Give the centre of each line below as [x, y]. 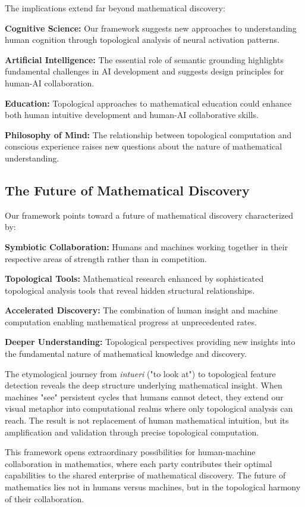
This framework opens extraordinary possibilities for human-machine [130, 452]
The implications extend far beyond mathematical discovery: [115, 8]
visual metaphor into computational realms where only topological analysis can [149, 408]
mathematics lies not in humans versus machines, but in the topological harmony [153, 487]
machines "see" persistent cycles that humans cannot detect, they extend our [144, 396]
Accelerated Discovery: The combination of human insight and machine [141, 310]
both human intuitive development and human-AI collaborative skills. [132, 115]
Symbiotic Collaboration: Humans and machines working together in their [147, 246]
